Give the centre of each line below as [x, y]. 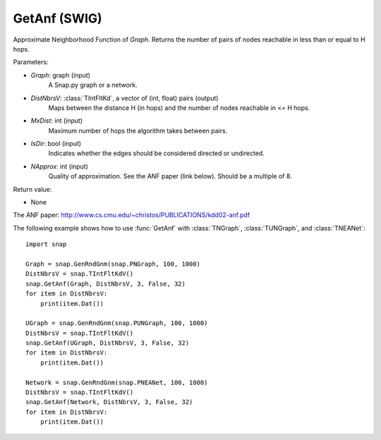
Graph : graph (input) [61, 75]
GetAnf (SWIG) [58, 18]
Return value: [32, 189]
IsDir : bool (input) [56, 144]
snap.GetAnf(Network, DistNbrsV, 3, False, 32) [109, 402]
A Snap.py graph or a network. [93, 85]
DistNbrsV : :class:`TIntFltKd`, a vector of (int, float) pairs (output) [125, 98]
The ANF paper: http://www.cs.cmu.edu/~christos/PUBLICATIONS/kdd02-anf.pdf [132, 215]
